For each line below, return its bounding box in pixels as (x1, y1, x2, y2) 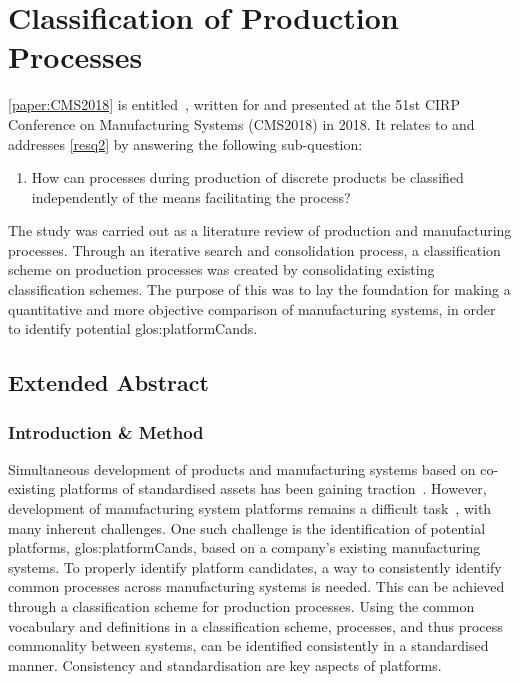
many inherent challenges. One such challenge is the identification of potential (8, 517, 486, 538)
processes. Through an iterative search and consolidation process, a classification (8, 239, 501, 260)
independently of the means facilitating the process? (31, 186, 351, 207)
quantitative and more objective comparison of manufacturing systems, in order (8, 298, 496, 319)
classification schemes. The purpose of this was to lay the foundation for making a (8, 279, 511, 300)
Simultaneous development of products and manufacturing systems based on (8, 458, 476, 479)
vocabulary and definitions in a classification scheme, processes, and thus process (8, 615, 503, 636)
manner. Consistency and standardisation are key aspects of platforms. (8, 654, 442, 675)
